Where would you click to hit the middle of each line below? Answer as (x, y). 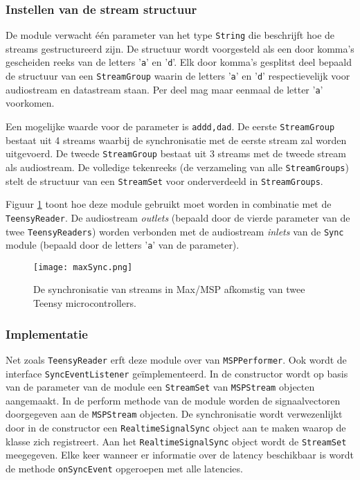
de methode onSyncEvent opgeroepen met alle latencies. (124, 468)
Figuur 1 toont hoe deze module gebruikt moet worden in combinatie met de (169, 204)
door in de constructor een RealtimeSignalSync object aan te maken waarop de (176, 428)
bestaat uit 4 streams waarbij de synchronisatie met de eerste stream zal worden (176, 140)
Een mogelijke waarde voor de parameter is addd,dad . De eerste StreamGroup (170, 126)
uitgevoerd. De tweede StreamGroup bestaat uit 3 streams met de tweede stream (176, 153)
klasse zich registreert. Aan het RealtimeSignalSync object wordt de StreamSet (176, 441)
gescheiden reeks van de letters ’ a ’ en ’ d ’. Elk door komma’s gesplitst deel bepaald (179, 62)
